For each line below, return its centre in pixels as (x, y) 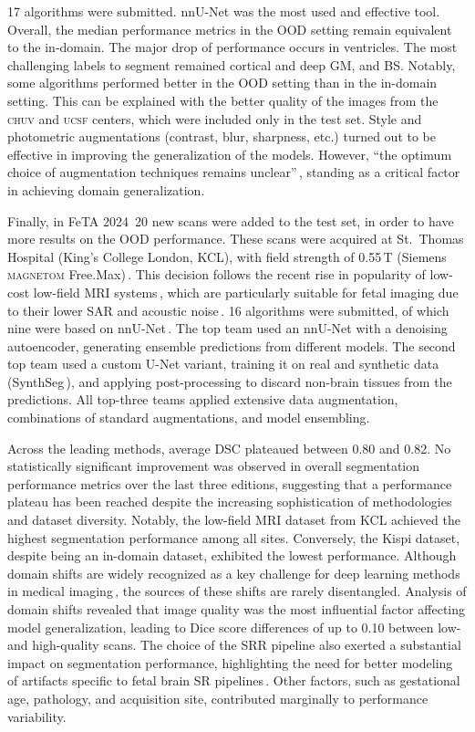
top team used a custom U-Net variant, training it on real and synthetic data (223, 364)
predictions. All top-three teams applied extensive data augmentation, (203, 399)
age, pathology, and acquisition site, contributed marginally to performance (218, 698)
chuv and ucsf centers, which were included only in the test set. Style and (215, 118)
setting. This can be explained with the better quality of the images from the (223, 100)
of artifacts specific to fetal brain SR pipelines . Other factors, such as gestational (234, 680)
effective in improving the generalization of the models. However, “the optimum (230, 154)
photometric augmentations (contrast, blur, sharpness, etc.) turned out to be (222, 136)
